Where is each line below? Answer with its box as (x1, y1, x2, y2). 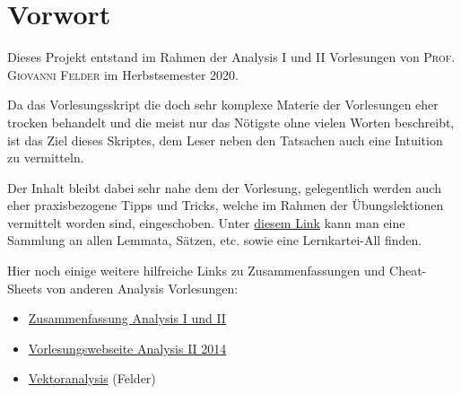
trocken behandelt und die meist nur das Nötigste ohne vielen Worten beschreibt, (7, 112, 455, 131)
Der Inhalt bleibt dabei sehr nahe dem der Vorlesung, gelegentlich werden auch (7, 178, 441, 197)
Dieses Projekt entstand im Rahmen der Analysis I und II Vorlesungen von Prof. (7, 48, 456, 66)
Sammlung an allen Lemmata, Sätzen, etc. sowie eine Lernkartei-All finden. (7, 231, 422, 250)
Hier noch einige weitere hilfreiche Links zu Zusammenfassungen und (7, 261, 386, 280)
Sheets (7, 278, 42, 297)
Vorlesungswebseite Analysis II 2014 (28, 338, 227, 357)
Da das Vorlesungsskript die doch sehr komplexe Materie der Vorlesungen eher (7, 95, 439, 114)
